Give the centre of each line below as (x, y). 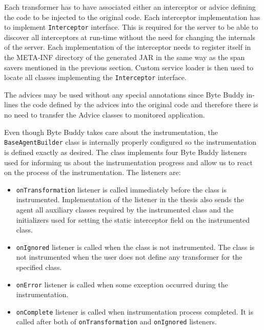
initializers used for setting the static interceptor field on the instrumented (133, 219)
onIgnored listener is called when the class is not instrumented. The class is (135, 247)
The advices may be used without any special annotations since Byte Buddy (124, 94)
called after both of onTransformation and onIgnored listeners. (116, 322)
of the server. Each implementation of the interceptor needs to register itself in (128, 47)
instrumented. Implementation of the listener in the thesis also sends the (130, 199)
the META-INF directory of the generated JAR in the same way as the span (125, 57)
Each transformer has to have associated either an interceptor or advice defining (130, 7)
